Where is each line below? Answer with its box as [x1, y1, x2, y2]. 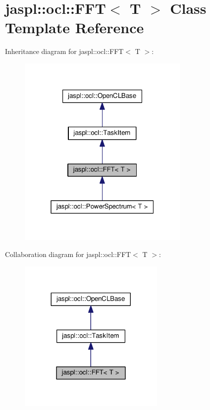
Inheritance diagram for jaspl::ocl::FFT [5, 46, 124, 56]
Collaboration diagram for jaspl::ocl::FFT [5, 249, 131, 259]
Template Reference [5, 17, 144, 38]
